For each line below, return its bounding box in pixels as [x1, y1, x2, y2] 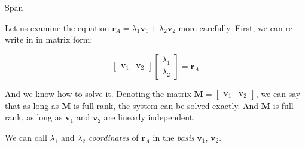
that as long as [5, 99, 59, 111]
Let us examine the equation [5, 21, 109, 34]
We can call [5, 131, 47, 143]
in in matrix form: [26, 33, 93, 46]
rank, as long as [5, 111, 63, 123]
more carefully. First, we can [178, 21, 283, 34]
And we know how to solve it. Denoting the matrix [5, 87, 191, 99]
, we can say [255, 87, 301, 99]
